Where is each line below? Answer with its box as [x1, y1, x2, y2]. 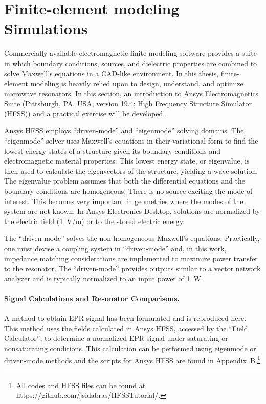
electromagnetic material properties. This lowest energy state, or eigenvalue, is [4, 155, 250, 166]
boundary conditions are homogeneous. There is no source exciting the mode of [4, 186, 253, 196]
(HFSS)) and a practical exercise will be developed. [4, 108, 165, 118]
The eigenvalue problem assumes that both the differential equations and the [4, 175, 245, 186]
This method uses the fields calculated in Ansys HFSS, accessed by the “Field [4, 322, 248, 333]
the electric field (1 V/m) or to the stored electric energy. [4, 215, 185, 226]
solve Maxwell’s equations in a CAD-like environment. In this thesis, [4, 68, 219, 78]
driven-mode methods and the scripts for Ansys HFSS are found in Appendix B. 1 [4, 353, 260, 366]
